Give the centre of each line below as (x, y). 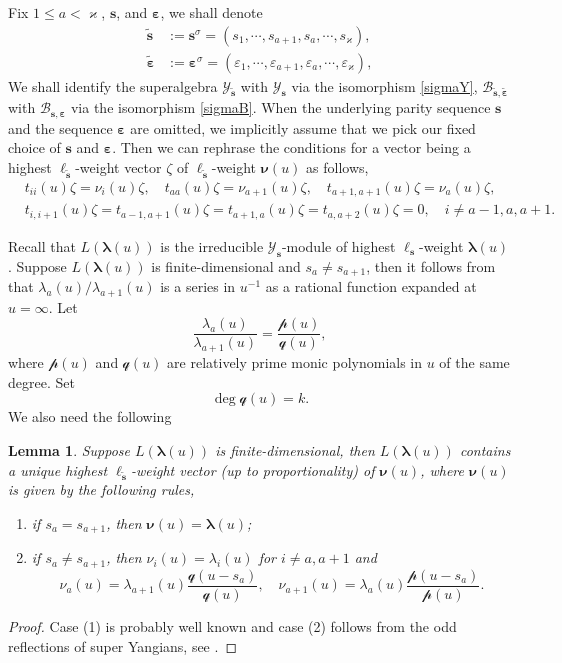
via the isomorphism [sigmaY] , (384, 85)
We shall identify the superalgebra (113, 85)
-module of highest (338, 245)
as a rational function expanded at (371, 286)
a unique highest (58, 469)
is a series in (198, 286)
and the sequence (60, 127)
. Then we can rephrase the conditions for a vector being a (291, 147)
